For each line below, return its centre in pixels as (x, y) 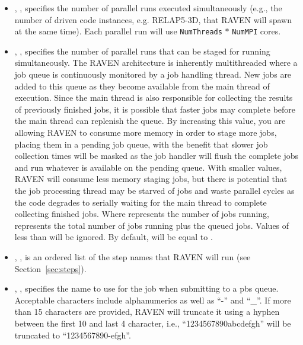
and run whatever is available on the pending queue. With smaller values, (148, 167)
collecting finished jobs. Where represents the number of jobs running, (142, 214)
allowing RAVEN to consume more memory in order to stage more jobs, (146, 132)
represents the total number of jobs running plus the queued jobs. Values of (152, 225)
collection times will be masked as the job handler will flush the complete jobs (157, 156)
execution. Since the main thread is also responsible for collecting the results (154, 98)
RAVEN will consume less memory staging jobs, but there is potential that (151, 179)
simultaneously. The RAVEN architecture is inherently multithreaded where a (156, 63)
